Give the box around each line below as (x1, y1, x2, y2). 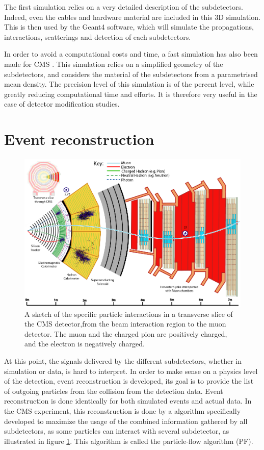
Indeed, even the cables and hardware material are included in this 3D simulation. (4, 11, 261, 22)
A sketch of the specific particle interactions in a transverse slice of (24, 308, 233, 319)
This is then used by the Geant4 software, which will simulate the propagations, (4, 21, 254, 32)
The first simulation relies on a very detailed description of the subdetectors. (4, 2, 243, 12)
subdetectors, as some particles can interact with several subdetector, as (4, 426, 229, 436)
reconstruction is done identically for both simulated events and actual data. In (4, 395, 252, 406)
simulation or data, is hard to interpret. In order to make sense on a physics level (4, 365, 258, 376)
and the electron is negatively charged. (24, 338, 145, 349)
